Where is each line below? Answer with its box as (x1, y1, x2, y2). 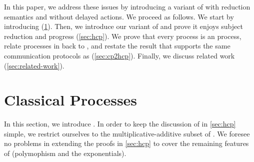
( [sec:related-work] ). (4, 60, 64, 70)
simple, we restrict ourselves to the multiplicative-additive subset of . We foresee (4, 128, 250, 138)
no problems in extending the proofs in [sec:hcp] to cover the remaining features (4, 138, 249, 148)
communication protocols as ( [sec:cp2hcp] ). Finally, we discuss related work (4, 50, 235, 60)
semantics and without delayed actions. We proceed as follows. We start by (4, 11, 234, 21)
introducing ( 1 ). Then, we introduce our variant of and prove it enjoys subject (4, 21, 243, 31)
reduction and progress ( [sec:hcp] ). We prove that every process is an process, (4, 30, 241, 41)
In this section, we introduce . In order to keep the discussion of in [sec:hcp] (4, 118, 236, 129)
